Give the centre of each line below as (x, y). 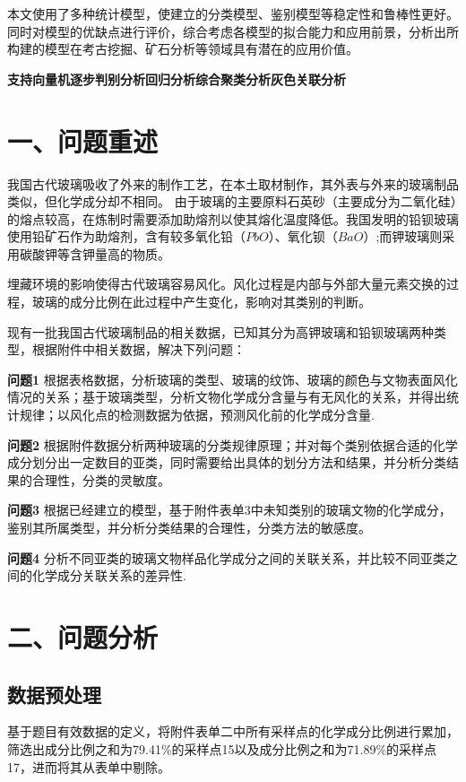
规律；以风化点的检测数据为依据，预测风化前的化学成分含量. (197, 415)
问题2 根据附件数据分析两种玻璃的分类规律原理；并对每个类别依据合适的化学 (233, 444)
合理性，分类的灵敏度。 (101, 479)
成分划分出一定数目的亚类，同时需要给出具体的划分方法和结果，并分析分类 (227, 462)
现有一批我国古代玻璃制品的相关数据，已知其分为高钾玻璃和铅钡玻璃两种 (220, 331)
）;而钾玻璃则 (403, 236)
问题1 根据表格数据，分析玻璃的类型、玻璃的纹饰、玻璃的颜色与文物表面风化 (233, 379)
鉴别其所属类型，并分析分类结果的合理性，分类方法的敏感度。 (189, 527)
